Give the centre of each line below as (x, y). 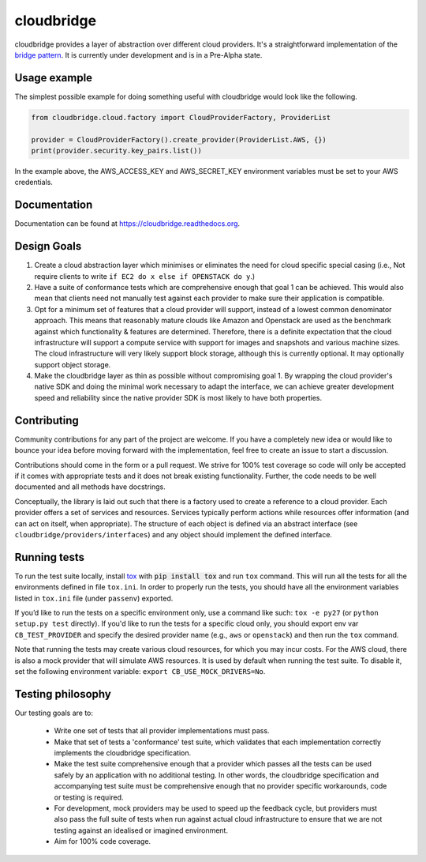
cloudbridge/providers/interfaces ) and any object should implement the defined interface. (174, 534)
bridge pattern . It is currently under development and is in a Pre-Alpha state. (138, 55)
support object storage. (73, 364)
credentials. (34, 183)
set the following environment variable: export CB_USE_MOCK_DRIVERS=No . (140, 671)
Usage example (54, 78)
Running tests (50, 557)
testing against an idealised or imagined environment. (141, 830)
